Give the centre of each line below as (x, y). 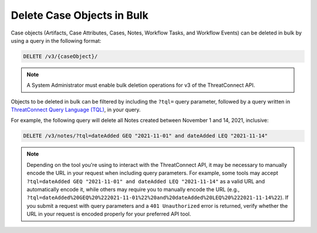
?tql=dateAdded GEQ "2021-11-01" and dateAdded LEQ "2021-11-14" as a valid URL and (146, 181)
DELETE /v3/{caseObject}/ (60, 56)
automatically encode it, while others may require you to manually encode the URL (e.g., (133, 189)
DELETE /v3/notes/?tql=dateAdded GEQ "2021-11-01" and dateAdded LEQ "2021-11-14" (146, 136)
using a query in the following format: (56, 40)
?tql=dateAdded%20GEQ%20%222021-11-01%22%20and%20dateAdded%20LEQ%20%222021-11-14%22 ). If (158, 198)
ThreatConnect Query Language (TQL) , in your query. (76, 110)
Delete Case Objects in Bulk (80, 15)
